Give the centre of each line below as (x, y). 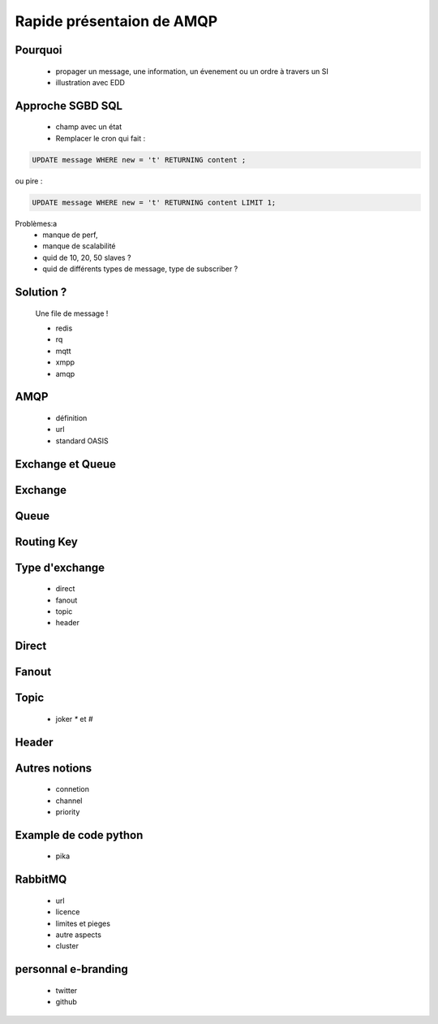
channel (69, 801)
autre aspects (78, 935)
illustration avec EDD (90, 82)
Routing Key (47, 541)
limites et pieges (83, 923)
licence (68, 912)
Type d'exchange (60, 567)
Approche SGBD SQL (69, 106)
